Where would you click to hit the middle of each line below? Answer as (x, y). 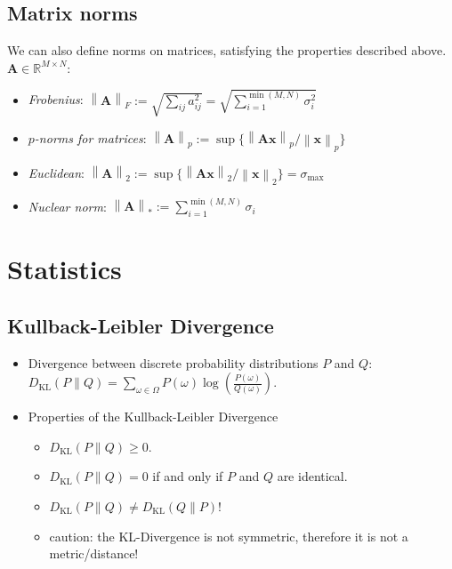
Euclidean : (56, 172)
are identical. (312, 476)
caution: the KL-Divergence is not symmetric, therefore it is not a (229, 536)
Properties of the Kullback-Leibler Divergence (153, 417)
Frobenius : (56, 99)
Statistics (65, 269)
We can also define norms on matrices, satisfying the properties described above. (227, 50)
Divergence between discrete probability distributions (173, 362)
